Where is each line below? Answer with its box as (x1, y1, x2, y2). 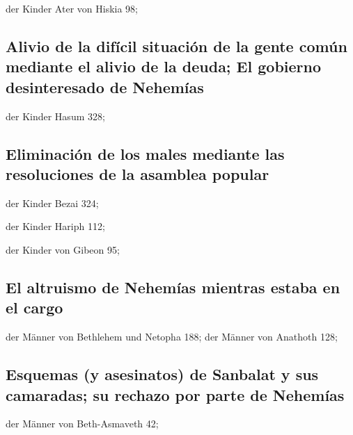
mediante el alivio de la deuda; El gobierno (6, 56, 322, 77)
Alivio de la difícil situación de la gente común (6, 35, 347, 56)
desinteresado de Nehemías (6, 76, 204, 97)
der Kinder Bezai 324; (6, 195, 99, 210)
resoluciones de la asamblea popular (6, 163, 269, 184)
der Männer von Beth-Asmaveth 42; (6, 416, 159, 431)
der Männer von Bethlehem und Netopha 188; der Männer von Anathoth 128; (6, 329, 338, 344)
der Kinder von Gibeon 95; (6, 242, 120, 256)
